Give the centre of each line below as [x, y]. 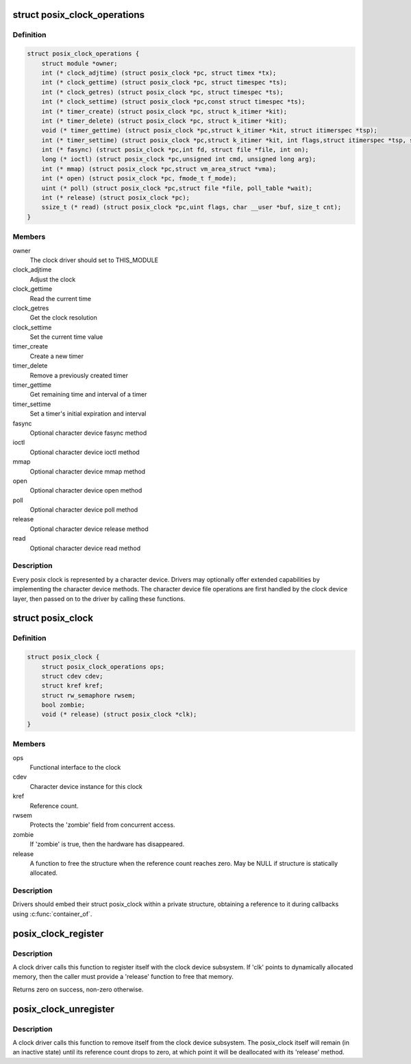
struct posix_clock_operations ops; [103, 666]
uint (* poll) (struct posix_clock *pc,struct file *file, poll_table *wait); [177, 188]
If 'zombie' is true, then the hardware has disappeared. [107, 844]
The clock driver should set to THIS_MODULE [94, 260]
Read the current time [61, 298]
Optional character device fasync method [88, 433]
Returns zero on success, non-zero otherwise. [78, 989]
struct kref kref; [72, 686]
